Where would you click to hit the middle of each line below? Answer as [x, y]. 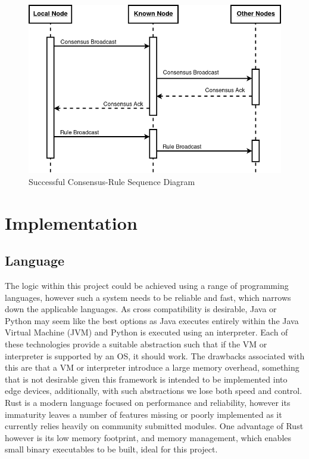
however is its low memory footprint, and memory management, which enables [148, 437]
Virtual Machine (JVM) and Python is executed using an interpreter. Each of [146, 332]
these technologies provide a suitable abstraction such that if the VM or [136, 344]
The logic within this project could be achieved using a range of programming [147, 286]
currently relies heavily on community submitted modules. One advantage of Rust [154, 426]
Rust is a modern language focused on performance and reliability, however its [148, 402]
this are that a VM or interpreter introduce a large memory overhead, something [152, 367]
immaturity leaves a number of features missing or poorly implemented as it [143, 414]
